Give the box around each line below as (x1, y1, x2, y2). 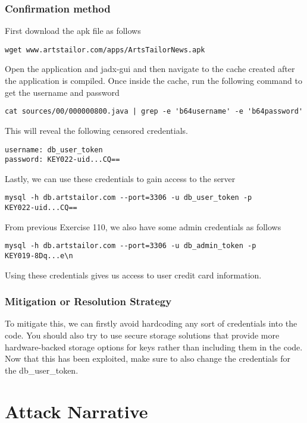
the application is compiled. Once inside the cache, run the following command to (5, 74, 302, 87)
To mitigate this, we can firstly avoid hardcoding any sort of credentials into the (5, 317, 297, 330)
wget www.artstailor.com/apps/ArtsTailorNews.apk (5, 45, 205, 54)
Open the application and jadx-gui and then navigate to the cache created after (5, 62, 295, 75)
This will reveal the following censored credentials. (5, 124, 188, 136)
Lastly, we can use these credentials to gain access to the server (5, 172, 236, 184)
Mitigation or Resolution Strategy (5, 294, 172, 309)
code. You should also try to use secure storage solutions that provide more (5, 329, 280, 341)
